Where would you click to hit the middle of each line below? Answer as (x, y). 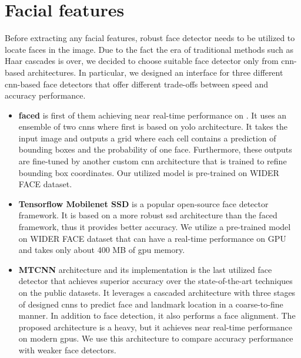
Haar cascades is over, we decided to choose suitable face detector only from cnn (150, 61)
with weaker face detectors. (67, 349)
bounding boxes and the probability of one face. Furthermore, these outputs (155, 149)
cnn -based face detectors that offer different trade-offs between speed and (137, 84)
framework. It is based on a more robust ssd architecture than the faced (148, 215)
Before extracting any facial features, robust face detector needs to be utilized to (150, 38)
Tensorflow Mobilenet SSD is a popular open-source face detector (143, 203)
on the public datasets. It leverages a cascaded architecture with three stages (157, 292)
